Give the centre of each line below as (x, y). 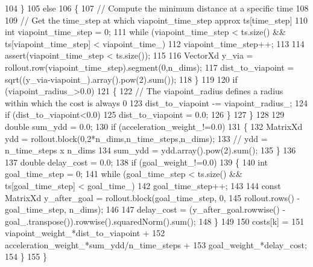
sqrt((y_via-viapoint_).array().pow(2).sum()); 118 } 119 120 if (121, 79)
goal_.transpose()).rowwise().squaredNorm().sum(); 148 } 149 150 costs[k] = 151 (155, 221)
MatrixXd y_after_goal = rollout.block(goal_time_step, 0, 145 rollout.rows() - (153, 197)
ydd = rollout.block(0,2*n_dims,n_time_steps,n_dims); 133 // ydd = (136, 138)
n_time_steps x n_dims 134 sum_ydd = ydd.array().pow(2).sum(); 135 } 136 (150, 150)
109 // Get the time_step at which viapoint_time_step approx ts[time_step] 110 (156, 20)
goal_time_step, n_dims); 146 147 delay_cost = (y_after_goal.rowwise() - (145, 209)
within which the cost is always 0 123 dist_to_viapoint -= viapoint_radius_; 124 (156, 102)
